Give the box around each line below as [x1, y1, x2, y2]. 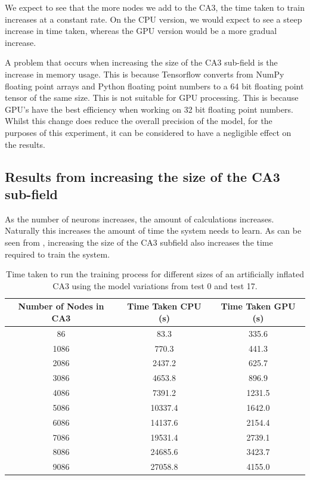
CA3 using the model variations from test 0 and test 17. [52, 279, 258, 292]
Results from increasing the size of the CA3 [5, 167, 280, 185]
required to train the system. [5, 247, 110, 260]
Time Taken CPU [127, 300, 201, 312]
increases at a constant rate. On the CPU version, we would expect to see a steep [5, 13, 302, 25]
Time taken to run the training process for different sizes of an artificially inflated [6, 268, 304, 280]
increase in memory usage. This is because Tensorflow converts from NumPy [5, 67, 284, 80]
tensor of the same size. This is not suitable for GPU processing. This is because [5, 91, 299, 104]
